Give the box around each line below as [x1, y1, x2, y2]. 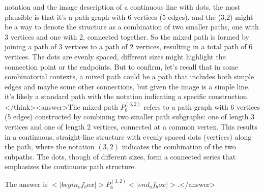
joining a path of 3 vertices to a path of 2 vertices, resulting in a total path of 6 [5, 41, 253, 52]
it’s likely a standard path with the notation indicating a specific [5, 91, 207, 102]
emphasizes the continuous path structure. [5, 161, 136, 172]
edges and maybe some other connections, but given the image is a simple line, [5, 81, 250, 91]
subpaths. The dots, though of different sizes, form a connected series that [5, 151, 236, 162]
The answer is [5, 178, 48, 189]
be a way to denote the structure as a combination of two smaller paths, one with [5, 21, 259, 32]
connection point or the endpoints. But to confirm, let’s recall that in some [5, 61, 239, 72]
